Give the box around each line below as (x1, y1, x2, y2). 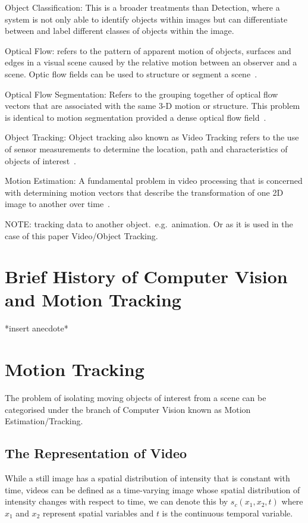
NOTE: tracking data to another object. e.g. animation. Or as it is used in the (5, 217, 293, 230)
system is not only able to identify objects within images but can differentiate (5, 12, 288, 25)
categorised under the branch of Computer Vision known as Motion (5, 403, 251, 415)
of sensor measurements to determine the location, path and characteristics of (5, 142, 288, 155)
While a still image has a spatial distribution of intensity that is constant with (5, 472, 290, 484)
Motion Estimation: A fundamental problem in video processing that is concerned (5, 174, 303, 187)
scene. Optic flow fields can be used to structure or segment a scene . (5, 67, 257, 80)
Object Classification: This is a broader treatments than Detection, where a (5, 1, 280, 13)
